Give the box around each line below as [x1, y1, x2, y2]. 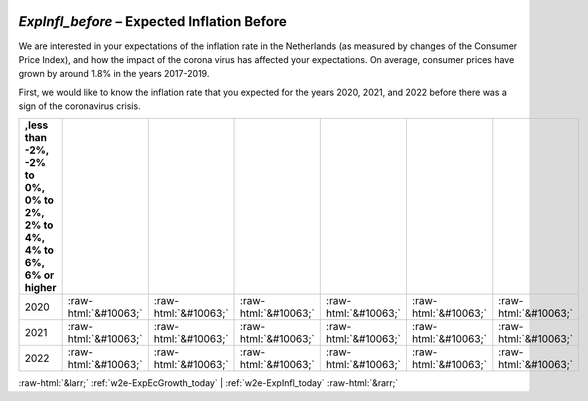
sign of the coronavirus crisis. [18, 100, 141, 112]
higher [24, 281, 57, 295]
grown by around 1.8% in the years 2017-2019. [18, 68, 210, 80]
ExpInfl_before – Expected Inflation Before [18, 13, 287, 30]
